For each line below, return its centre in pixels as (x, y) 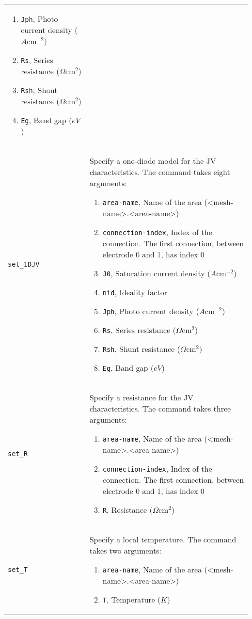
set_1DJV (24, 264)
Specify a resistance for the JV (141, 397)
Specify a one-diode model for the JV (153, 161)
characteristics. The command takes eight (160, 172)
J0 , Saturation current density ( (157, 273)
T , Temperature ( (132, 599)
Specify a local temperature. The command (163, 539)
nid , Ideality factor (135, 292)
